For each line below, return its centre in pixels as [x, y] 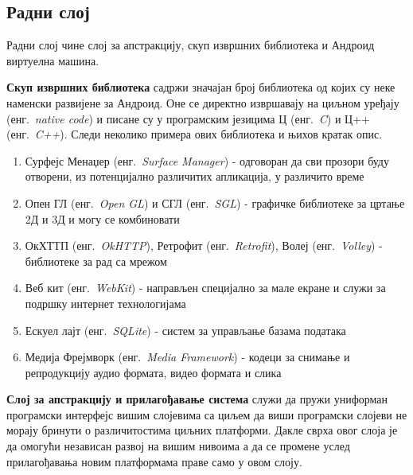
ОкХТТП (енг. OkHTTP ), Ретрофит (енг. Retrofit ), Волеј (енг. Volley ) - [204, 245]
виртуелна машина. [53, 60]
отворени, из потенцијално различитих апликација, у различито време [195, 176]
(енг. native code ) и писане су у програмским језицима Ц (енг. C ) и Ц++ [189, 118]
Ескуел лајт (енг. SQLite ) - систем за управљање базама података [185, 330]
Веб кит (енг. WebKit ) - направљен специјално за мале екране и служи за [205, 288]
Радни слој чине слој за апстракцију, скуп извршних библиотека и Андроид [191, 45]
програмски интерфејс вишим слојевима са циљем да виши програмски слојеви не [207, 414]
